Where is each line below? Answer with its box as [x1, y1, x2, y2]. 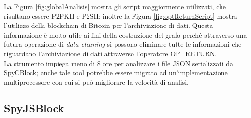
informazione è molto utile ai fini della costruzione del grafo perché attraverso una [4, 29, 247, 39]
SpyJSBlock [4, 100, 64, 115]
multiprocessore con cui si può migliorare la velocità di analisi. [4, 77, 189, 87]
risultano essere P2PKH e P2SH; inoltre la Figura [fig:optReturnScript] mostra [4, 11, 237, 21]
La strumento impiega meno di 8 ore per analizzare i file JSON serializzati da [4, 58, 233, 68]
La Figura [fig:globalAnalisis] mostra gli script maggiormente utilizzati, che [4, 1, 226, 11]
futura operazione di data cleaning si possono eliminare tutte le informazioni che [4, 39, 242, 49]
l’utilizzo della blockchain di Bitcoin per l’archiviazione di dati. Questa [4, 20, 213, 30]
